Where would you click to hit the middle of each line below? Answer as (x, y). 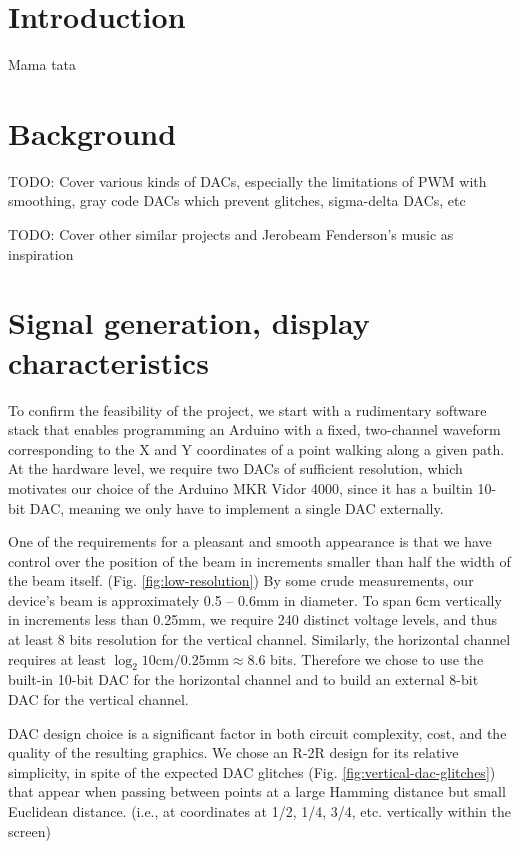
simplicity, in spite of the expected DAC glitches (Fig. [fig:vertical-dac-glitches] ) (252, 771)
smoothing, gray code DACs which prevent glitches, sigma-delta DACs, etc (237, 200)
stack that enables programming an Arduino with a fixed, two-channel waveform (254, 429)
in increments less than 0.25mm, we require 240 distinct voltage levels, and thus (252, 619)
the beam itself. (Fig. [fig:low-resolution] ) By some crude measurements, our (241, 580)
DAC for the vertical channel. (98, 699)
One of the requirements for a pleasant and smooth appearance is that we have (250, 541)
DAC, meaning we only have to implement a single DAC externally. (236, 507)
